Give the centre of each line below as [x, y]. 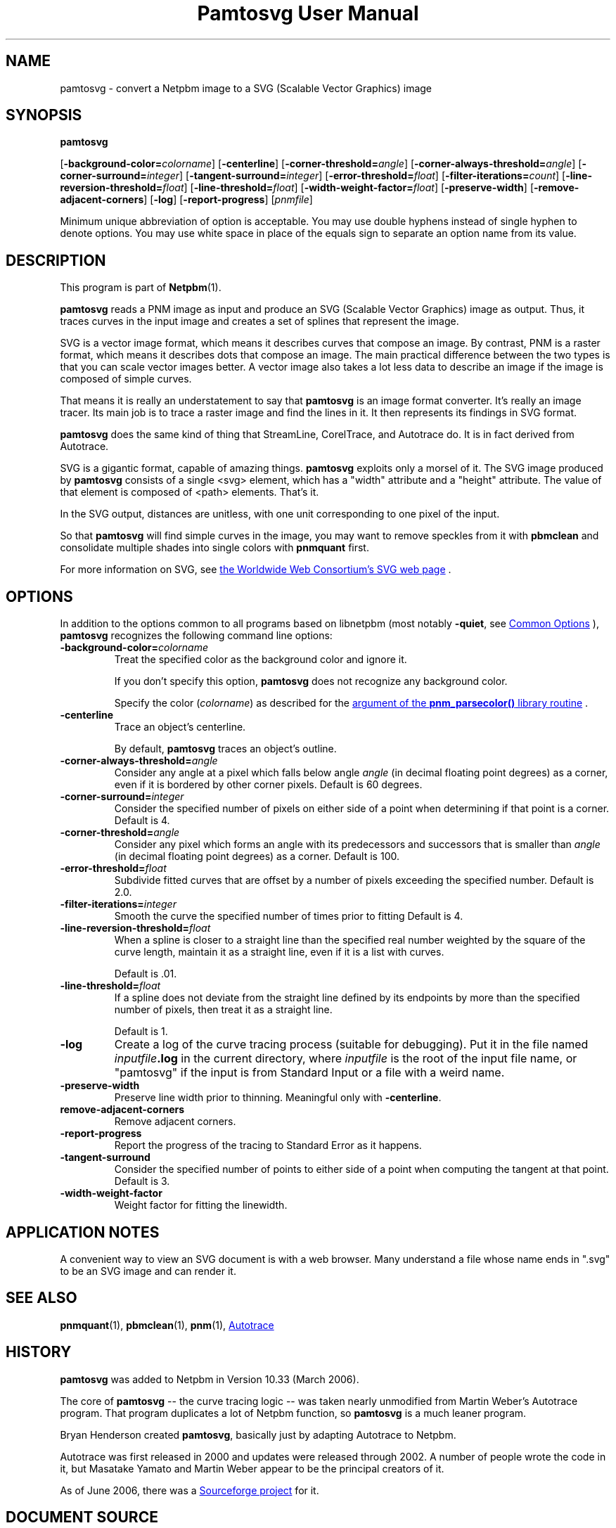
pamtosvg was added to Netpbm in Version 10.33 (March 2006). [210, 1379]
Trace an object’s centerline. [180, 727]
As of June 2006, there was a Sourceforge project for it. [190, 1490]
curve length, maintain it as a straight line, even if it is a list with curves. [279, 952]
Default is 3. [142, 1181]
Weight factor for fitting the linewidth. [201, 1205]
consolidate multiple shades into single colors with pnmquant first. [214, 548]
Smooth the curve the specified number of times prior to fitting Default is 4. [289, 916]
